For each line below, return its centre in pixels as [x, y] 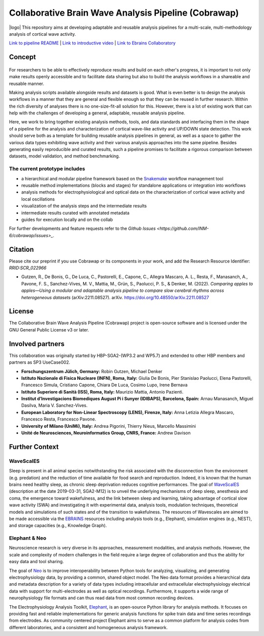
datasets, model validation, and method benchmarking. [65, 156]
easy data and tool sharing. [36, 562]
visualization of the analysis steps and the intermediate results [84, 206]
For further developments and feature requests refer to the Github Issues [82, 229]
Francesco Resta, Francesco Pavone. [59, 419]
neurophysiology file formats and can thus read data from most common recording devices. [101, 598]
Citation [22, 249]
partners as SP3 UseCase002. [40, 362]
